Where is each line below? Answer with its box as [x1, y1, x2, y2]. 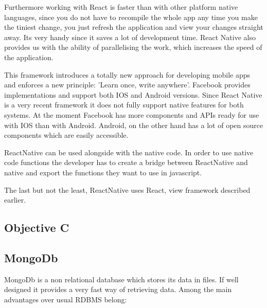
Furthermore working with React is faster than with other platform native [4, 2, 238, 12]
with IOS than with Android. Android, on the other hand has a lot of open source [4, 119, 263, 130]
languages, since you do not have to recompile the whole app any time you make [4, 11, 258, 22]
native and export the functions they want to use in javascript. [4, 167, 202, 177]
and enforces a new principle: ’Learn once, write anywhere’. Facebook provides [4, 79, 251, 90]
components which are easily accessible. [4, 130, 129, 140]
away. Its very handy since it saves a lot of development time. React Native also [4, 31, 256, 42]
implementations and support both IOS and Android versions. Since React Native [4, 89, 262, 100]
